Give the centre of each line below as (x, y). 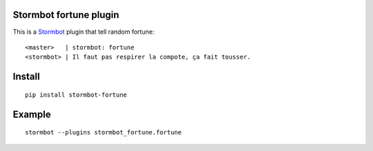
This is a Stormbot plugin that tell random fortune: (84, 32)
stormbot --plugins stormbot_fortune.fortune (104, 132)
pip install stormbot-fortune (76, 94)
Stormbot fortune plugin (66, 15)
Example (32, 114)
